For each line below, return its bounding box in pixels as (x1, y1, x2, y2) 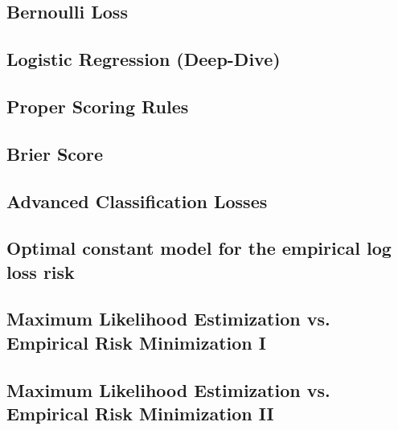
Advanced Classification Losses (6, 188, 268, 213)
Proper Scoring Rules (6, 93, 189, 118)
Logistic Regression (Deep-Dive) (6, 47, 281, 72)
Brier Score (6, 141, 104, 166)
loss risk (6, 259, 75, 284)
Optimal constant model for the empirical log (6, 235, 392, 260)
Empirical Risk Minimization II (6, 401, 274, 426)
